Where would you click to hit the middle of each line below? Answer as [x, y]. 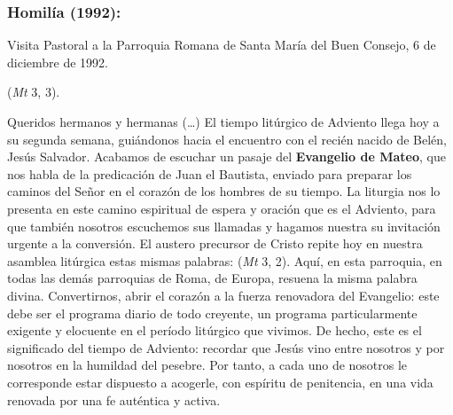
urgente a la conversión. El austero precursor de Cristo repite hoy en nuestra [215, 243]
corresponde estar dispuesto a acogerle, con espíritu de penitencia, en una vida [220, 382]
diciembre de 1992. [58, 62]
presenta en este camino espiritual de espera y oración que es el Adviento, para [222, 208]
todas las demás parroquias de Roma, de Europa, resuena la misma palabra [212, 278]
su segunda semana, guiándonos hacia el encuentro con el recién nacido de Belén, [227, 139]
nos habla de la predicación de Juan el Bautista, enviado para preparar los [210, 173]
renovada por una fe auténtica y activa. [114, 399]
